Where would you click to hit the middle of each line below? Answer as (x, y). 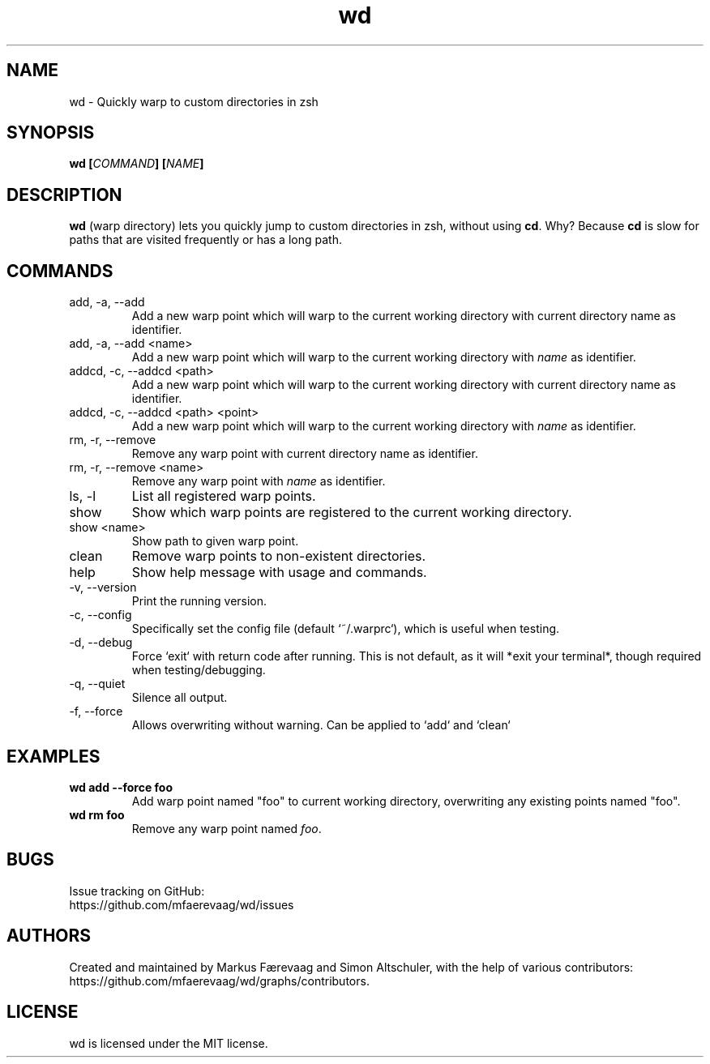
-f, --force (96, 711)
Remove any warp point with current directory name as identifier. (305, 454)
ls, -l (83, 496)
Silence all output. (180, 698)
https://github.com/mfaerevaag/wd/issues (182, 904)
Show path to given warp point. (215, 541)
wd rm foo (97, 814)
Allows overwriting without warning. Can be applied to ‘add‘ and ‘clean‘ (321, 725)
